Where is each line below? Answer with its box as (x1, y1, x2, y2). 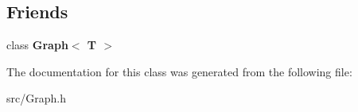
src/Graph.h (6, 90, 66, 106)
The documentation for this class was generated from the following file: (6, 63, 352, 79)
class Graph (6, 37, 68, 53)
